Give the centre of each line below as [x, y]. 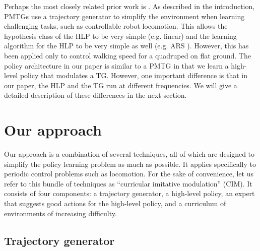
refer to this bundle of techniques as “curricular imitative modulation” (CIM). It [128, 183]
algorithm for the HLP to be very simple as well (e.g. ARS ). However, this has [126, 46]
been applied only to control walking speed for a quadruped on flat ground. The [127, 55]
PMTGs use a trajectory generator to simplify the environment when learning [124, 16]
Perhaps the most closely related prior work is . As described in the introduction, [129, 6]
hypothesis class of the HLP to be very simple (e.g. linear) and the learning [120, 36]
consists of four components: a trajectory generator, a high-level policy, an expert [129, 193]
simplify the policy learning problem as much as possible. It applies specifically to [130, 164]
